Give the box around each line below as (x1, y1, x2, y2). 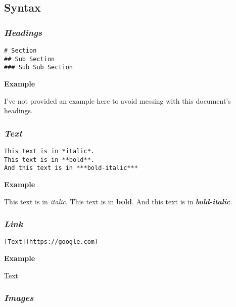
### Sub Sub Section (4, 64, 73, 71)
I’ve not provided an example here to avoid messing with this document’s (4, 95, 231, 106)
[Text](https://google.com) (4, 238, 99, 246)
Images (4, 291, 34, 304)
